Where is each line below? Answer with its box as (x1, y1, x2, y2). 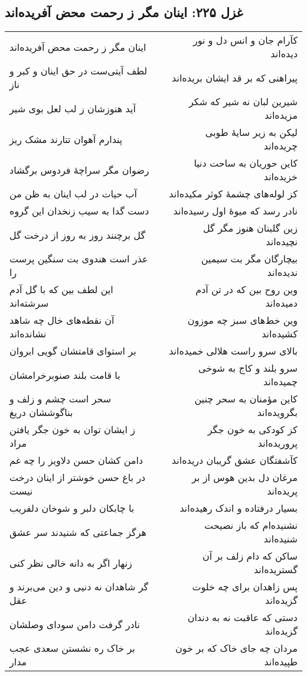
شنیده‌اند (263, 532, 298, 546)
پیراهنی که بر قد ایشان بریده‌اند (172, 70, 298, 84)
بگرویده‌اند (257, 405, 298, 420)
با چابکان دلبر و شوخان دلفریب (9, 501, 135, 515)
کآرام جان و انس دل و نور (193, 33, 298, 47)
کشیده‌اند (262, 327, 298, 341)
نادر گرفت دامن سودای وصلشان (9, 617, 140, 631)
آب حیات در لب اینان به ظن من (9, 187, 137, 201)
